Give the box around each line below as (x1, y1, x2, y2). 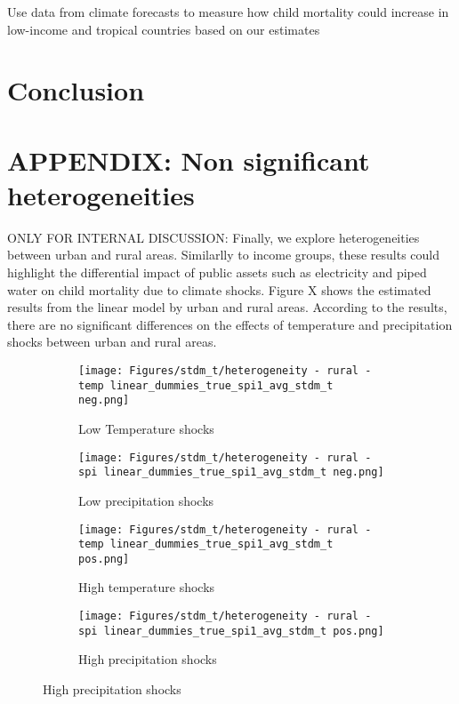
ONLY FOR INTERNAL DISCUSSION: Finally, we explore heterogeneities (7, 228, 420, 246)
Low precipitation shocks (78, 491, 214, 509)
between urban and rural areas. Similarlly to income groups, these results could (7, 245, 440, 264)
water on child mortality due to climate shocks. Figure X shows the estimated (7, 280, 431, 299)
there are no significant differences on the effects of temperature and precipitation (7, 315, 453, 333)
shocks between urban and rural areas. (7, 332, 217, 351)
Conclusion (7, 72, 145, 108)
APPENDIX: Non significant (7, 141, 370, 178)
